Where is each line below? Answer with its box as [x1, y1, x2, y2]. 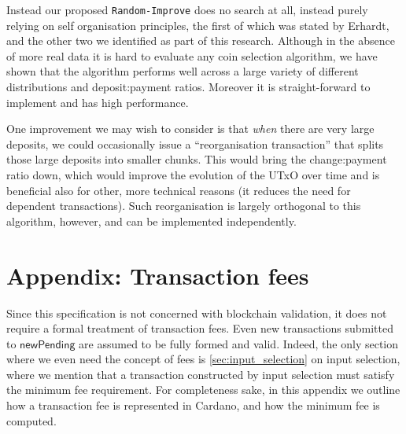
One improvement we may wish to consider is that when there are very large [6, 120, 375, 137]
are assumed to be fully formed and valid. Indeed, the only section [79, 335, 399, 351]
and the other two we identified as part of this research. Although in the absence [6, 32, 395, 49]
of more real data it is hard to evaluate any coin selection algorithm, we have [6, 47, 378, 64]
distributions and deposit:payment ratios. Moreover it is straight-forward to [6, 79, 371, 95]
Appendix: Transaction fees [6, 259, 309, 291]
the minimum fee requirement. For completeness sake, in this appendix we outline [6, 381, 400, 398]
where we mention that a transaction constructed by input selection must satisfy [6, 366, 395, 382]
